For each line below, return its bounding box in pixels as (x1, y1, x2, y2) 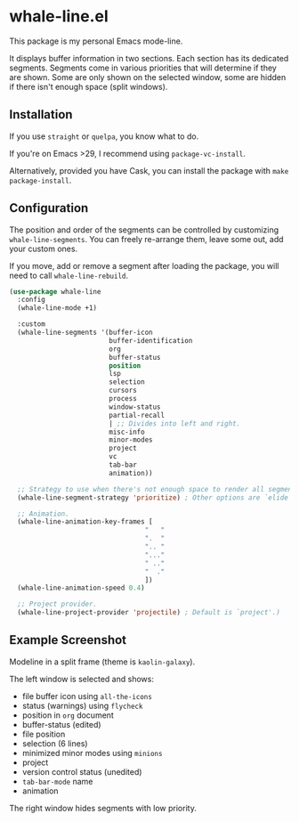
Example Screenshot (9, 632, 127, 647)
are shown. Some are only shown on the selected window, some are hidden (9, 71, 287, 82)
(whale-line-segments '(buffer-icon (17, 328, 153, 338)
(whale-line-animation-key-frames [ (17, 517, 153, 526)
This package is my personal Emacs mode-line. (9, 36, 183, 46)
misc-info (108, 427, 145, 436)
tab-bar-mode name (21, 776, 93, 786)
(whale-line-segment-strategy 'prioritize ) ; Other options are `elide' (17, 492, 293, 502)
